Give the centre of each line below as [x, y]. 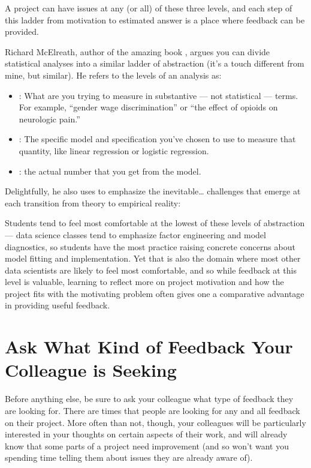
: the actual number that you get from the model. [110, 171]
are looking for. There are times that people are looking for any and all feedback [153, 410]
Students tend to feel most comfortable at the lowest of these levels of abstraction [155, 223]
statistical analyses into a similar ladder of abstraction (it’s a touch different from [155, 63]
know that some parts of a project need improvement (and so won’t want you [147, 445]
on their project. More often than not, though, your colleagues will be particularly [155, 422]
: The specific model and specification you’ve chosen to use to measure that [157, 139]
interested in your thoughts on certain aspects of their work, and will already [146, 434]
